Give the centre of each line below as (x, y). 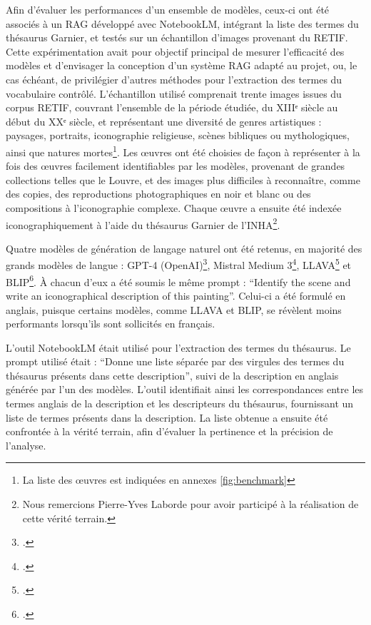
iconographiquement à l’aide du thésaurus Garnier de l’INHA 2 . (143, 223)
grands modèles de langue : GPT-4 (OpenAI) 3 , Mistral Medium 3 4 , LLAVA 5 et (179, 264)
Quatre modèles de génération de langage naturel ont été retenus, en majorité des (184, 248)
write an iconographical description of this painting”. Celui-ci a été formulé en (176, 295)
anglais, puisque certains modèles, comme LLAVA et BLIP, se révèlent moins (174, 309)
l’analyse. (26, 445)
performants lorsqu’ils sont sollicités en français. (111, 324)
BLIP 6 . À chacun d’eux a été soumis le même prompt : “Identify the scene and (178, 280)
